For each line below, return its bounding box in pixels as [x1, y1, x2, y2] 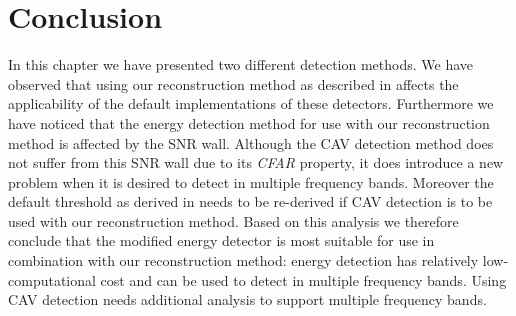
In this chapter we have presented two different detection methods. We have [8, 54, 474, 75]
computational [8, 269, 96, 290]
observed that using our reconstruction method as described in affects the [8, 73, 459, 94]
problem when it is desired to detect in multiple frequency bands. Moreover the [8, 171, 494, 192]
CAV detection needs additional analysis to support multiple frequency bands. [8, 289, 487, 310]
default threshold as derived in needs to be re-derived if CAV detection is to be [8, 191, 493, 212]
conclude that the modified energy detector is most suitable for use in [8, 230, 435, 251]
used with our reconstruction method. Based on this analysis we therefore [8, 210, 459, 231]
